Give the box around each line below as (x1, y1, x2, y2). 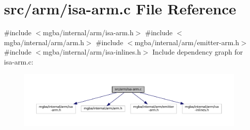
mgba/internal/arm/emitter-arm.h (134, 37, 239, 47)
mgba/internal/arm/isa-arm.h (43, 27, 134, 38)
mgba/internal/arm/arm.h (4, 37, 84, 47)
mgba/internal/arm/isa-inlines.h (43, 47, 141, 57)
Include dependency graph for (152, 47, 243, 57)
